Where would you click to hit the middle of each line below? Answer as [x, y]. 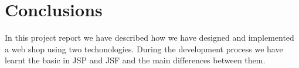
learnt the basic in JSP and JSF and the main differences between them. [135, 60]
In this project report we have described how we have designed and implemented [149, 37]
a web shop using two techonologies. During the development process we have [144, 49]
